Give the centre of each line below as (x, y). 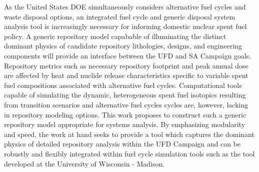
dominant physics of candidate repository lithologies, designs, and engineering (123, 46)
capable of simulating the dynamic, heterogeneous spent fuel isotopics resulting (125, 95)
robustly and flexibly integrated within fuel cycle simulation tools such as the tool (129, 153)
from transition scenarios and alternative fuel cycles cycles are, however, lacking (126, 104)
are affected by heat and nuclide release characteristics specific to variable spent (126, 75)
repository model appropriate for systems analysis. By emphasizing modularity (125, 124)
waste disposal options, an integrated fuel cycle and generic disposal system (120, 16)
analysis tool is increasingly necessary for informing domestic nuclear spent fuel (125, 26)
